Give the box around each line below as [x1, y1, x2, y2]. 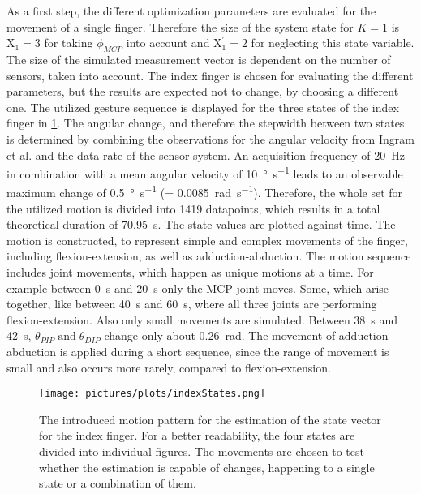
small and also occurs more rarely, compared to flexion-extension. [6, 359, 331, 376]
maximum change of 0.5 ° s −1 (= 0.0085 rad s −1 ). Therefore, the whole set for [6, 182, 403, 201]
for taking [44, 34, 93, 51]
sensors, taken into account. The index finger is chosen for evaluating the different [6, 67, 414, 84]
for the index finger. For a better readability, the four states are [39, 427, 355, 444]
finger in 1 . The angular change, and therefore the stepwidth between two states [6, 114, 405, 131]
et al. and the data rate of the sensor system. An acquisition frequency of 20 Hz [6, 146, 405, 163]
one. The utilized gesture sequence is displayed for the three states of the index [6, 98, 399, 115]
